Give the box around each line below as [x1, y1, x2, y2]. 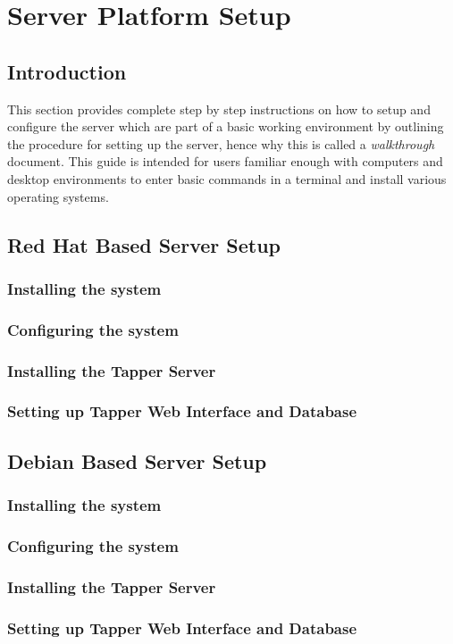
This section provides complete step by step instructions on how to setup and [7, 99, 431, 118]
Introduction [7, 57, 127, 85]
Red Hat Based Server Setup [7, 230, 281, 258]
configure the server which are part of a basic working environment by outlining [7, 117, 444, 136]
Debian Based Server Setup [7, 447, 267, 474]
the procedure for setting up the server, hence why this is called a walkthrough [7, 134, 435, 153]
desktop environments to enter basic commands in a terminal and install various [7, 169, 447, 188]
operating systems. [7, 187, 109, 205]
